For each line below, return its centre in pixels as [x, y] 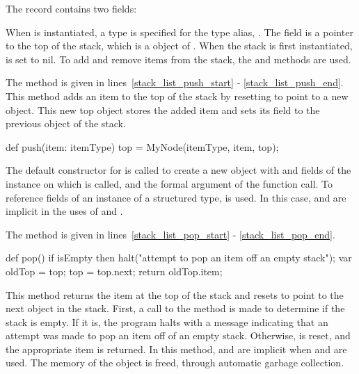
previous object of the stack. [66, 123]
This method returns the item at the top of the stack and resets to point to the [175, 294]
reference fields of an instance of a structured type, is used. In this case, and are [176, 197]
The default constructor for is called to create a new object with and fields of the [178, 170]
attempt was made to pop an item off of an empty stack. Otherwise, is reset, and [178, 335]
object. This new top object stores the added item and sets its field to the [163, 109]
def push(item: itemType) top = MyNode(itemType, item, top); [142, 146]
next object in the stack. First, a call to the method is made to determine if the [175, 308]
